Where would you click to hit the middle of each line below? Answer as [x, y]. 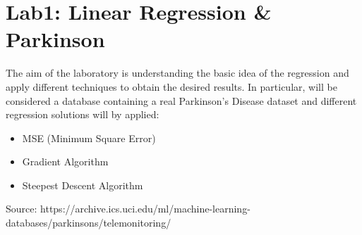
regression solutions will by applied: [83, 114]
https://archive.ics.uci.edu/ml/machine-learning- [145, 209]
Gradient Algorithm [65, 161]
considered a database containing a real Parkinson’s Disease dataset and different [181, 100]
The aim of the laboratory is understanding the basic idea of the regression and [177, 73]
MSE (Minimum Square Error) [89, 138]
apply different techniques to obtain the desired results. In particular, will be [171, 86]
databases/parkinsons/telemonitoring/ [89, 223]
